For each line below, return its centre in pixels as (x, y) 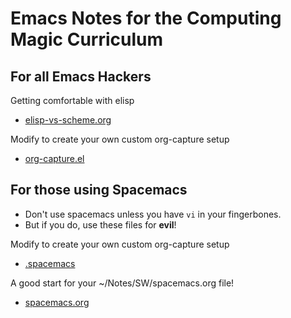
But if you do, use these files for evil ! (100, 224)
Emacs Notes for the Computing (146, 18)
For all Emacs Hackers (81, 76)
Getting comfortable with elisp (72, 100)
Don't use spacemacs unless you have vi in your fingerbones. (153, 214)
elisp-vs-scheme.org (68, 120)
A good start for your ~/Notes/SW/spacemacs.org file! (122, 283)
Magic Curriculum (87, 39)
